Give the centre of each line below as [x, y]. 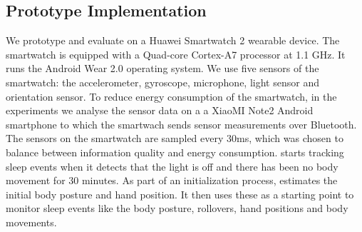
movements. [31, 222]
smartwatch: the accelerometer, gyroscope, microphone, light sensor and [162, 82]
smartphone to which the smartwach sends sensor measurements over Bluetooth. [181, 124]
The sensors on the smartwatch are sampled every [115, 138]
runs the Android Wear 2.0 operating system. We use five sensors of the [162, 68]
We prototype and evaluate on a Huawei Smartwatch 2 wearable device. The [173, 40]
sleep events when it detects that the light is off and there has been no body [172, 166]
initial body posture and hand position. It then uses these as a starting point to [180, 194]
